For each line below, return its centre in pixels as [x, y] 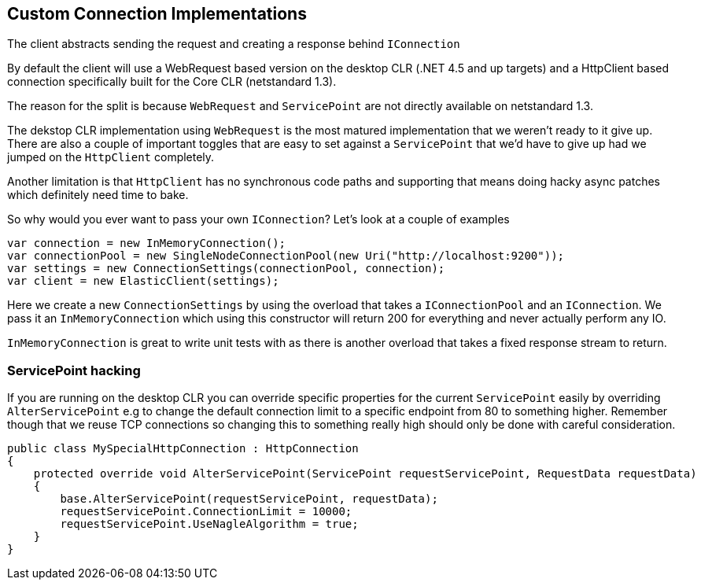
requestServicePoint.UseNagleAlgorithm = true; [209, 524]
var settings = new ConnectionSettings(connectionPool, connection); [226, 269]
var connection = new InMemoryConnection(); [147, 243]
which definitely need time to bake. [98, 195]
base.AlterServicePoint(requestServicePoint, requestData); [249, 499]
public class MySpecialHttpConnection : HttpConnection [183, 449]
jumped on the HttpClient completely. [111, 157]
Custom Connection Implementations [157, 14]
